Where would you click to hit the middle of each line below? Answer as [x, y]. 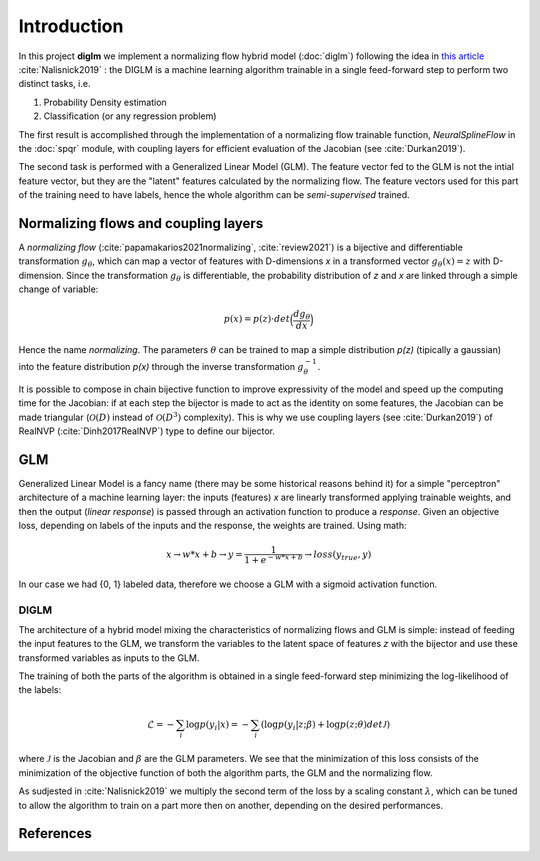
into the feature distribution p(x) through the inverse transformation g [161, 367]
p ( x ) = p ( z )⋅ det [256, 319]
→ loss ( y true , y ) [338, 555]
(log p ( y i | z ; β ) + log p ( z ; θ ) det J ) [325, 725]
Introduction [71, 26]
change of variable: [58, 289]
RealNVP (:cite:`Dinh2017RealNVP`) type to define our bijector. [146, 431]
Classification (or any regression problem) [130, 116]
